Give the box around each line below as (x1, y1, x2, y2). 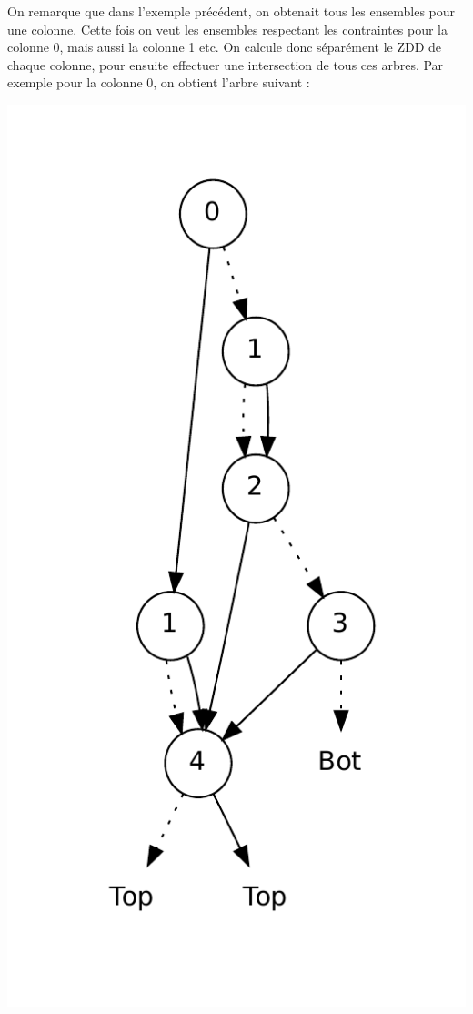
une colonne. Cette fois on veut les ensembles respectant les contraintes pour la (7, 19, 448, 38)
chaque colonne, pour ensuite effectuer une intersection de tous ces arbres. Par (7, 55, 444, 74)
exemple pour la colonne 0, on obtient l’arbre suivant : (7, 73, 310, 92)
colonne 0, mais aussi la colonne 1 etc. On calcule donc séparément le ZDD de (7, 37, 442, 56)
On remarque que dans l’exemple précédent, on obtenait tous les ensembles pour (7, 2, 456, 20)
